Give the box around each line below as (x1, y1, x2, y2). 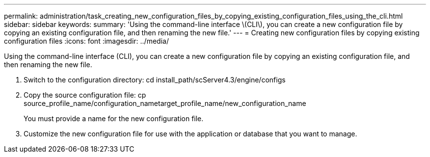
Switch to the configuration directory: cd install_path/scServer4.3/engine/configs (24, 76, 286, 84)
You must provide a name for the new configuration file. (24, 114, 204, 123)
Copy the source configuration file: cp (24, 91, 146, 99)
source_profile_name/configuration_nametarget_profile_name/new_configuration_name (24, 99, 306, 107)
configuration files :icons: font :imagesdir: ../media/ (4, 37, 169, 45)
